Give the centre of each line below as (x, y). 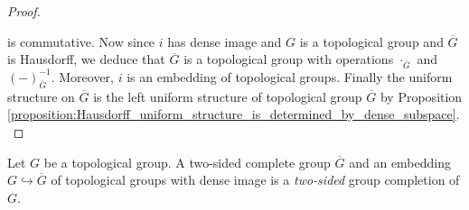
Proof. (24, 11)
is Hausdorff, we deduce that (86, 59)
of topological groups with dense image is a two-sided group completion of (255, 180)
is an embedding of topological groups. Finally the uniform (290, 76)
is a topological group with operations (289, 59)
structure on (41, 96)
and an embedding (400, 162)
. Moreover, (82, 76)
